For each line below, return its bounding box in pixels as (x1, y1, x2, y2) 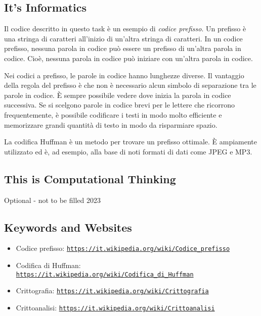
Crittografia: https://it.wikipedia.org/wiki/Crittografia (16, 285, 209, 296)
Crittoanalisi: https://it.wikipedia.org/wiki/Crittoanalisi (16, 302, 215, 312)
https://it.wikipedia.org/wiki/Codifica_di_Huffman (16, 271, 194, 278)
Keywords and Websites (4, 219, 132, 235)
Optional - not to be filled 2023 (4, 194, 101, 205)
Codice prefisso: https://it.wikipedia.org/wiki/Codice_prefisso (16, 243, 230, 253)
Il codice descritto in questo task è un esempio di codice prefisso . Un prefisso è (4, 23, 246, 34)
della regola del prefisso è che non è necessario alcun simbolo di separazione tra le (4, 80, 256, 90)
